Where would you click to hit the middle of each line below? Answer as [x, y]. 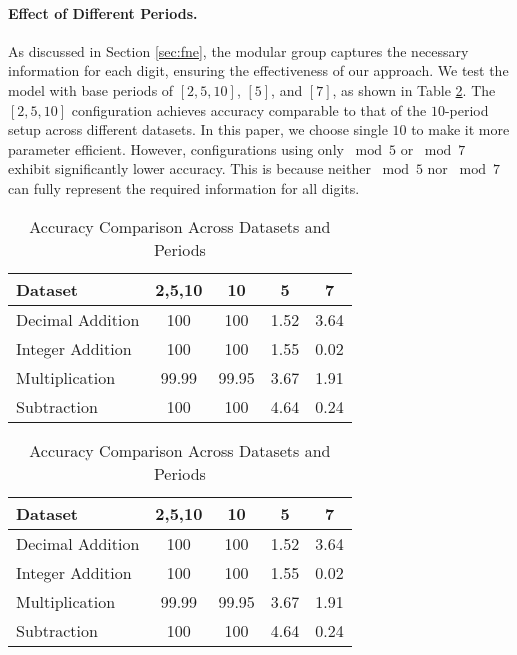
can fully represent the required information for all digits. [184, 187]
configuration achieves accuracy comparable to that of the [249, 109]
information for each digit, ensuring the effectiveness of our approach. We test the [258, 70]
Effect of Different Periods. [103, 12]
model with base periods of [91, 89]
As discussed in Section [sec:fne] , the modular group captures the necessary [238, 50]
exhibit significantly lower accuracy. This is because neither [189, 168]
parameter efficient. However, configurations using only [176, 148]
